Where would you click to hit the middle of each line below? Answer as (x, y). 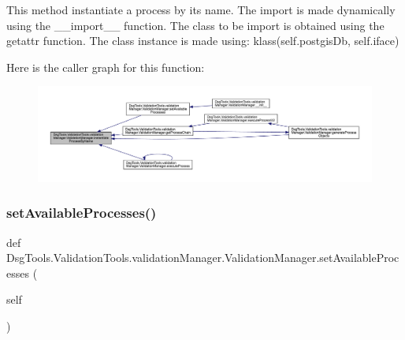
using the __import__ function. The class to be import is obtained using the (195, 25)
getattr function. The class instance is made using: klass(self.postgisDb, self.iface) (203, 41)
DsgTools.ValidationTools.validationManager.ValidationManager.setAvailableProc (203, 258)
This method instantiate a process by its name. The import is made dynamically (201, 9)
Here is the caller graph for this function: (106, 67)
